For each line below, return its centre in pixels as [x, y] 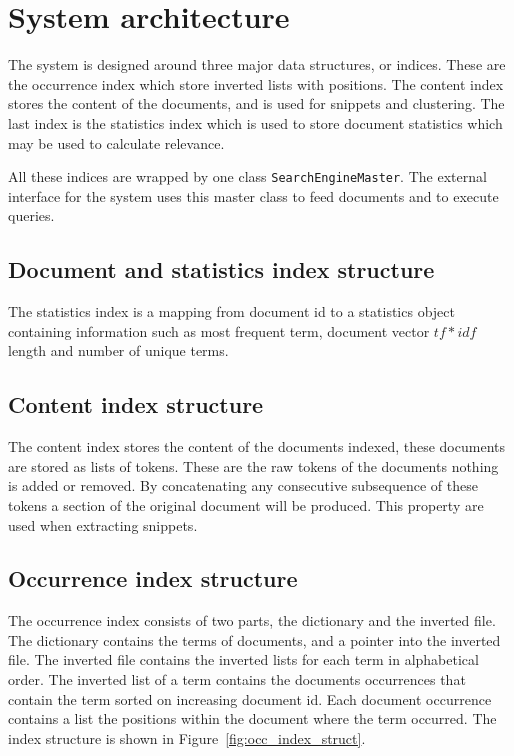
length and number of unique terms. [118, 350]
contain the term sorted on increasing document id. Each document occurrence [250, 698]
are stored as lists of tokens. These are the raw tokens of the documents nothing [253, 465]
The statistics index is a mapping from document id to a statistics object [231, 311]
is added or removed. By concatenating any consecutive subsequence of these [243, 485]
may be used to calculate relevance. [116, 142]
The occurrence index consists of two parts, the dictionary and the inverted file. [252, 620]
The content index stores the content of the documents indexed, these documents [256, 446]
